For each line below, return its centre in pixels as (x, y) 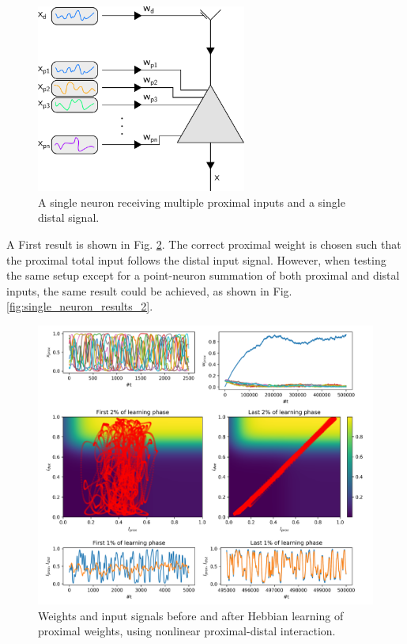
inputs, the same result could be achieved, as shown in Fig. (149, 290)
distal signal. (69, 217)
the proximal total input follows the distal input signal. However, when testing (196, 259)
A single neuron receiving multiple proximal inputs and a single (192, 202)
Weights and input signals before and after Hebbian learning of (191, 615)
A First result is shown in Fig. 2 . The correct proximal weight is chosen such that (204, 244)
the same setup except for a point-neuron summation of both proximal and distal (203, 275)
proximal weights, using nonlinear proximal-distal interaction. (187, 631)
